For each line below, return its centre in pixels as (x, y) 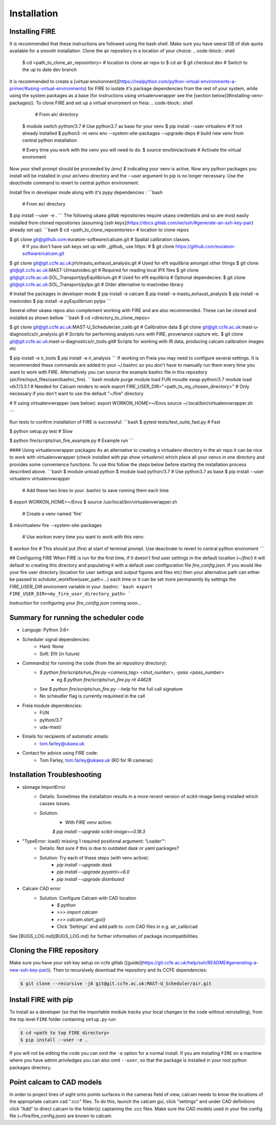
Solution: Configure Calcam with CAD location (88, 898)
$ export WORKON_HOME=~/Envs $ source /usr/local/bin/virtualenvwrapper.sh (93, 502)
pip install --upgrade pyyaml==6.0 (93, 872)
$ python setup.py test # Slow (41, 431)
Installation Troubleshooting (55, 775)
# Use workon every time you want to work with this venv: (83, 537)
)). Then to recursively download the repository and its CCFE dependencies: (127, 970)
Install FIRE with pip (41, 1000)
